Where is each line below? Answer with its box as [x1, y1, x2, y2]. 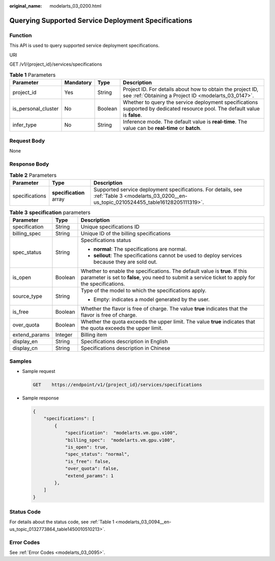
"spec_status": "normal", [65, 451, 130, 457]
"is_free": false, [65, 459, 112, 464]
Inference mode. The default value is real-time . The [123, 118, 248, 125]
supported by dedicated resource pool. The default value [123, 105, 260, 112]
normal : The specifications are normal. [93, 246, 187, 253]
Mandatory [64, 79, 92, 86]
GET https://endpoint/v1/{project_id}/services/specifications [33, 382, 202, 388]
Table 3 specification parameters [9, 209, 91, 216]
